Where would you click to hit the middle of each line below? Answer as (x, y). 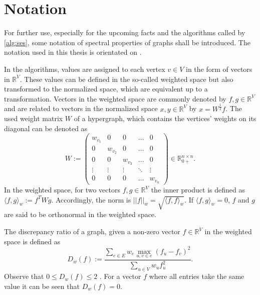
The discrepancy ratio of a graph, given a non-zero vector (92, 231)
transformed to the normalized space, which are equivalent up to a (106, 89)
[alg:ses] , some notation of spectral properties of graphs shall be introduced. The (127, 42)
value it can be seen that (42, 286)
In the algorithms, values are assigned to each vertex (85, 69)
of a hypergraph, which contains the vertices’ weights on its (165, 118)
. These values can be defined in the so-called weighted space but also (126, 79)
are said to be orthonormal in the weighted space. (80, 214)
